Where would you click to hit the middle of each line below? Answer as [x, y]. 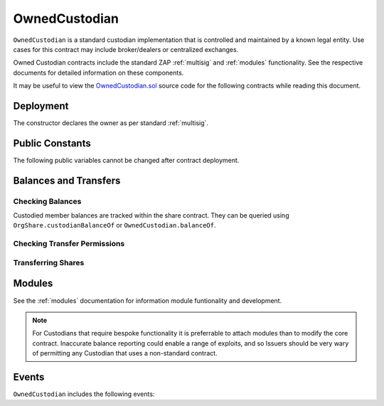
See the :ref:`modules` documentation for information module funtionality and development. [148, 300]
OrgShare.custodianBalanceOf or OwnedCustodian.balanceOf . [114, 225]
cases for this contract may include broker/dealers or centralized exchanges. [126, 49]
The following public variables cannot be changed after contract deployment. [126, 160]
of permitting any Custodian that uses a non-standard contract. [125, 353]
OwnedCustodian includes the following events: [84, 394]
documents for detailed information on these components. [98, 73]
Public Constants [52, 143]
